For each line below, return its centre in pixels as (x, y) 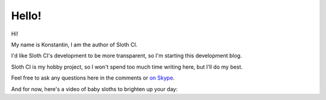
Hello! (26, 16)
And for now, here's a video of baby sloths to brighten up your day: (94, 89)
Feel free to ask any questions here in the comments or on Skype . (93, 78)
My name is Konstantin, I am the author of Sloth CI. (75, 45)
